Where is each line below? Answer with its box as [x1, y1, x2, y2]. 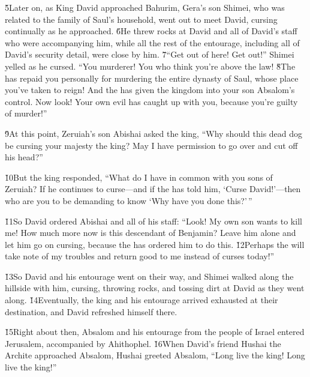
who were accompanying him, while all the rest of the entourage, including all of [5, 36, 300, 49]
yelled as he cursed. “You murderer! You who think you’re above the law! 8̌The [5, 59, 296, 72]
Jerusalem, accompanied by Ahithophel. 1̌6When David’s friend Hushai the [5, 337, 281, 349]
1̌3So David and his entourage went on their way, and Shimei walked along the [5, 270, 294, 282]
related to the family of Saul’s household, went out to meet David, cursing [5, 13, 278, 25]
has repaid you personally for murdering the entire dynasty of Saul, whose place [5, 71, 299, 84]
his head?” [5, 151, 43, 163]
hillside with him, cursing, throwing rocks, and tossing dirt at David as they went [5, 282, 305, 294]
